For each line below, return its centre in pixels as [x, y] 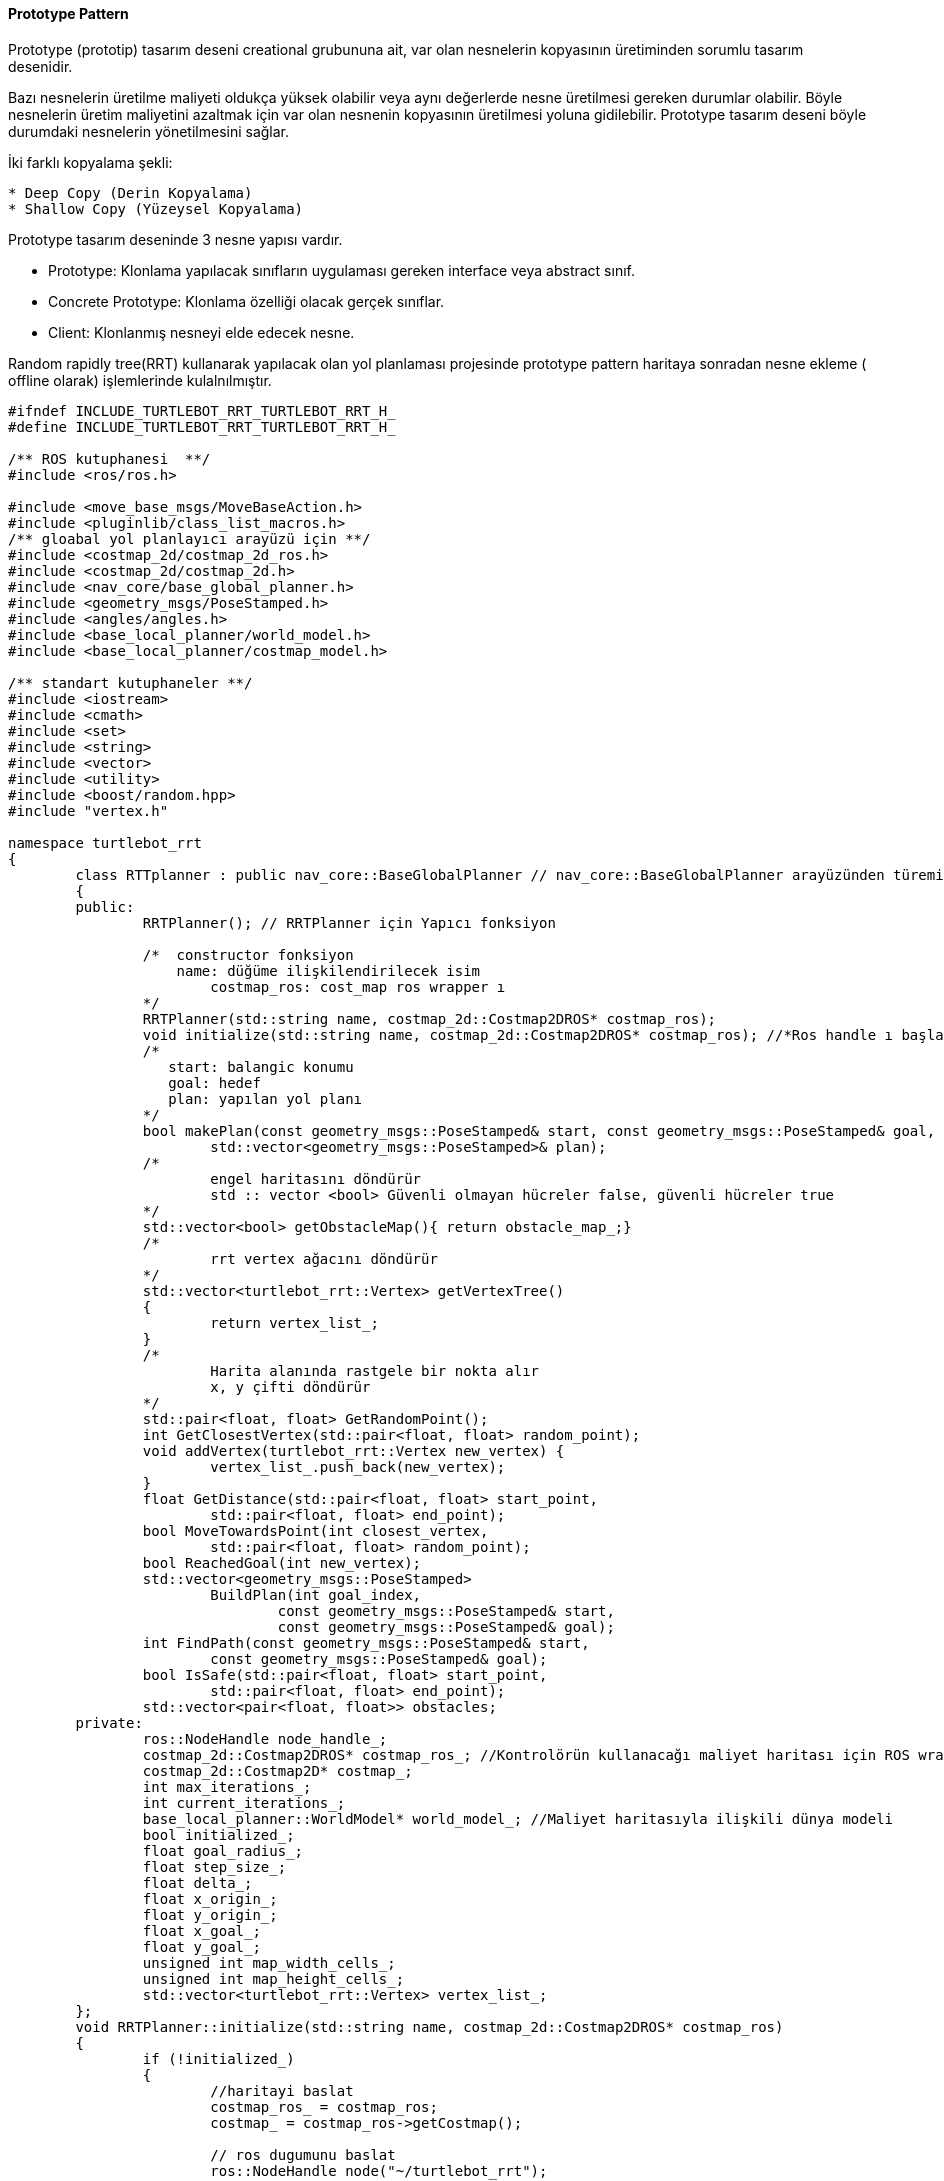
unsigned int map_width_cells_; [269, 1962]
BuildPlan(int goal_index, [316, 1594]
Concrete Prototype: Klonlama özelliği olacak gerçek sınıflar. [246, 301]
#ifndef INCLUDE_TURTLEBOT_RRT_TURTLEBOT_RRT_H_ [202, 410]
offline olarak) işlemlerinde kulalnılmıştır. [140, 380]
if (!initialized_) [218, 2058]
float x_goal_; [201, 1930]
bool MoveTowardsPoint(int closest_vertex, [315, 1530]
